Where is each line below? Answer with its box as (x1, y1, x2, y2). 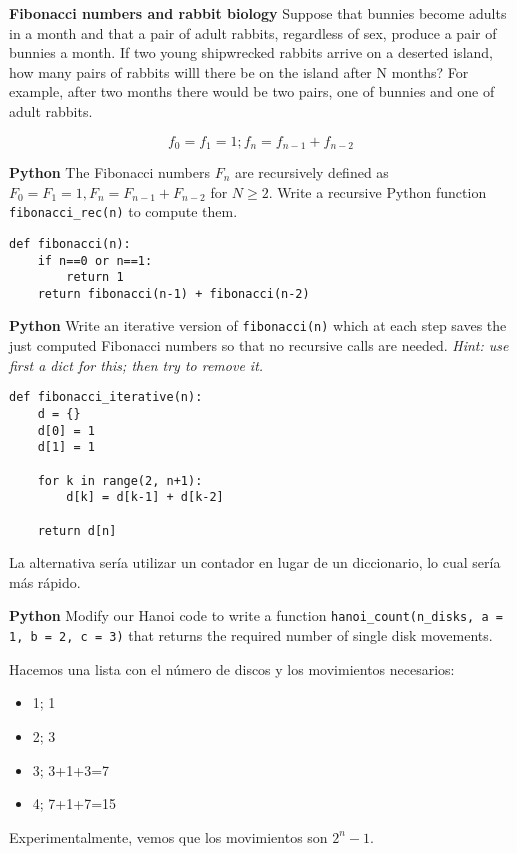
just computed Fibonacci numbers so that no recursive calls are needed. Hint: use (9, 335, 509, 356)
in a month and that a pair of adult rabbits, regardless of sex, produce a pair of (9, 22, 497, 43)
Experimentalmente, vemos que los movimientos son (9, 826, 328, 847)
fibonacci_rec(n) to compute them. (9, 201, 238, 222)
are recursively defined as (234, 162, 389, 183)
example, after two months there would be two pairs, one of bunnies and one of (9, 81, 495, 102)
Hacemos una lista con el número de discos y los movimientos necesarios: (9, 658, 455, 679)
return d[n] (37, 523, 117, 538)
